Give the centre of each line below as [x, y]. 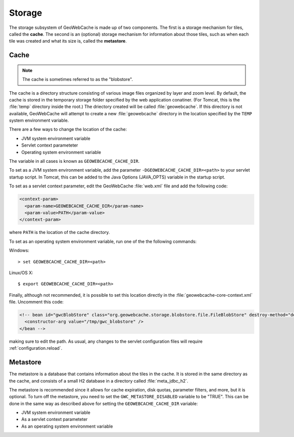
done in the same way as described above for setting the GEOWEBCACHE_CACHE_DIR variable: [103, 403]
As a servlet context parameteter [54, 419]
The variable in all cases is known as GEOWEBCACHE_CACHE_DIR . [74, 161]
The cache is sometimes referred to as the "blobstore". [78, 79]
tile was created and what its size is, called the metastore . [68, 41]
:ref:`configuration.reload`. [36, 348]
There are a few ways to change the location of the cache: [68, 129]
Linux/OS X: [21, 273]
